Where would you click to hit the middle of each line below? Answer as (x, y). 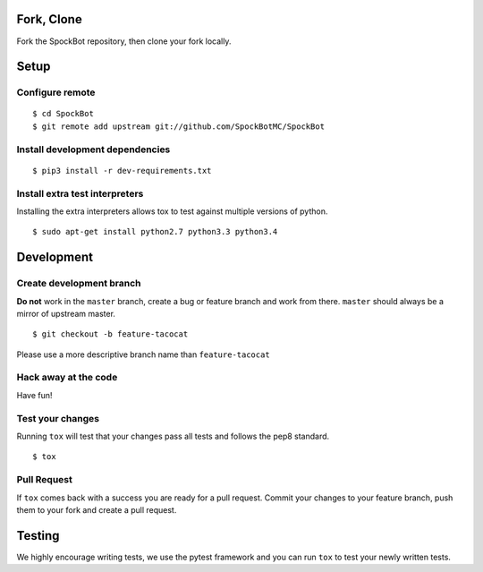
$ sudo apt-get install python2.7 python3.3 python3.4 (155, 232)
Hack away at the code (67, 378)
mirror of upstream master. (66, 313)
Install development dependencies (93, 149)
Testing (38, 536)
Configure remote (56, 92)
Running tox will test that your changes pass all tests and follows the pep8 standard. (173, 436)
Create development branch (79, 284)
